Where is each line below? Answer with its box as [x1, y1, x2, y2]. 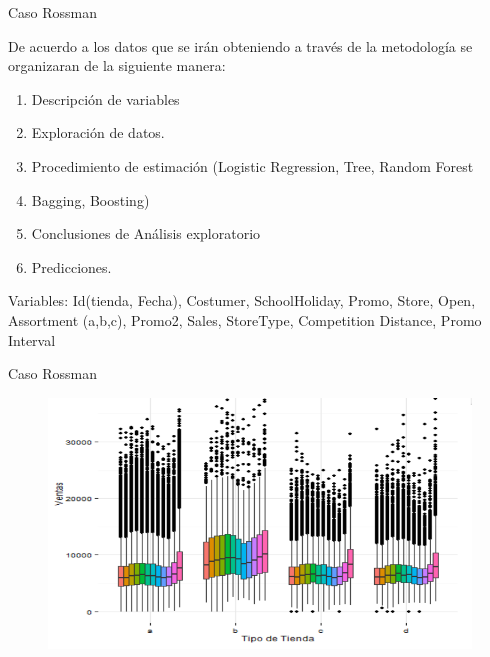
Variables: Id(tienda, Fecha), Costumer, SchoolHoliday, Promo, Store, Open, [8, 290, 476, 311]
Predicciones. [31, 256, 112, 277]
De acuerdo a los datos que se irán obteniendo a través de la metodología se [8, 35, 473, 56]
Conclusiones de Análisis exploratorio [31, 223, 261, 244]
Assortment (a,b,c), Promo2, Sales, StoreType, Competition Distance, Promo [8, 309, 482, 330]
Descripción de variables [31, 88, 180, 109]
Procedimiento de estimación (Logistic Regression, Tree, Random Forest [31, 155, 474, 176]
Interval [8, 329, 56, 350]
